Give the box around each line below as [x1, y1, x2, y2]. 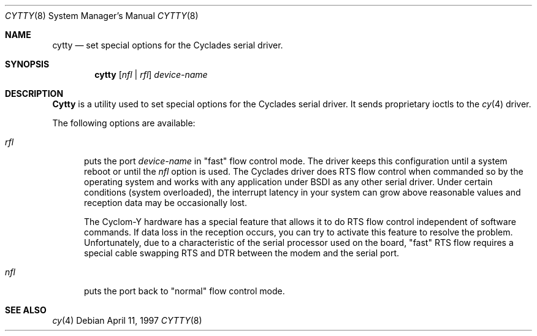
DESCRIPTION [5, 88, 64, 99]
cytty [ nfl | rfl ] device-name [94, 69, 208, 80]
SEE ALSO [5, 305, 47, 315]
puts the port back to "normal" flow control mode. [84, 286, 285, 296]
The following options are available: [52, 118, 196, 128]
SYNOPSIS [5, 59, 50, 69]
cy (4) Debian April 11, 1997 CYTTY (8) [52, 315, 202, 326]
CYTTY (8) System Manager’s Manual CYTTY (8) [5, 10, 199, 21]
